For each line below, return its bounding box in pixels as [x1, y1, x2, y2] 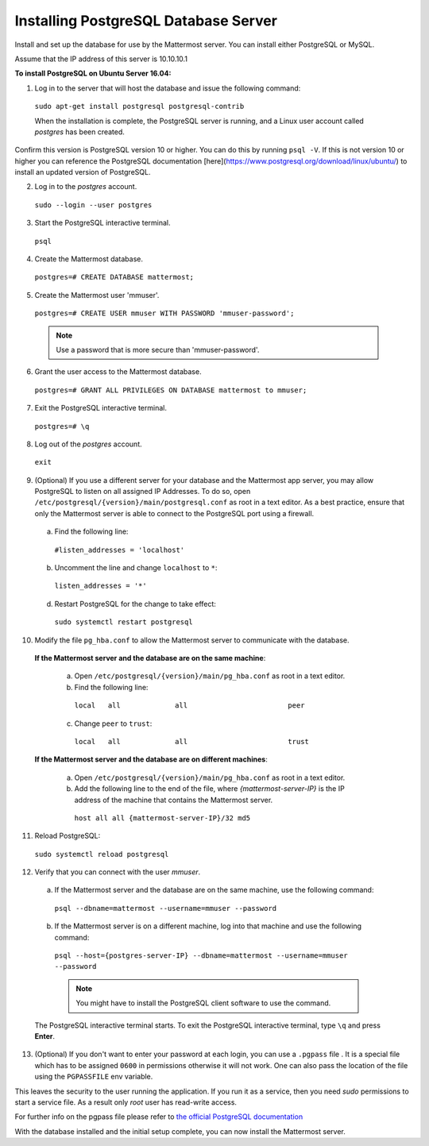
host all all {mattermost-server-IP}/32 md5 [74, 813, 251, 822]
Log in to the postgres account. [34, 182, 137, 191]
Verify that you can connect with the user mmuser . [34, 867, 201, 877]
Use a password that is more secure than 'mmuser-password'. [56, 345, 260, 354]
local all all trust [74, 737, 310, 746]
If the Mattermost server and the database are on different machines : [34, 754, 268, 764]
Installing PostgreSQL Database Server [14, 12, 278, 29]
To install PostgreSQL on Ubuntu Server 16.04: [14, 68, 172, 79]
